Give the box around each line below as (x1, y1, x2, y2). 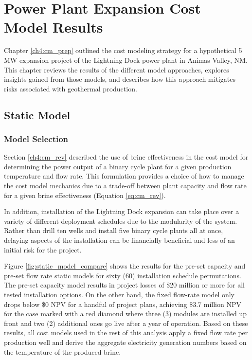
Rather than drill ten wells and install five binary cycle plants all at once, (4, 225, 223, 235)
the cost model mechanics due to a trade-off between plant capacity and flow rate (4, 180, 247, 191)
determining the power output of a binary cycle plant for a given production (4, 161, 232, 171)
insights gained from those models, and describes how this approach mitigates (4, 74, 235, 84)
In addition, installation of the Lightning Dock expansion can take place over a (4, 206, 239, 216)
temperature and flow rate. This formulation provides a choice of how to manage (4, 171, 244, 181)
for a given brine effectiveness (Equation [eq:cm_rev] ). (4, 190, 166, 200)
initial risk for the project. (4, 244, 82, 254)
